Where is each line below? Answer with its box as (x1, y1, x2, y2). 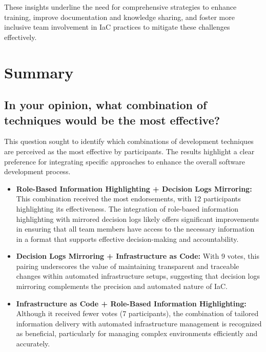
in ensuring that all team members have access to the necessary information (16, 223, 255, 234)
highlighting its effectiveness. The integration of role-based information (16, 203, 239, 214)
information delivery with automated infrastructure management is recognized (16, 318, 262, 328)
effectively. (4, 31, 37, 42)
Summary (4, 61, 74, 82)
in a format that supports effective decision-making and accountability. (16, 233, 239, 244)
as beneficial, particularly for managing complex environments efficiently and (16, 328, 258, 339)
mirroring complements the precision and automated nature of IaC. (16, 281, 228, 292)
